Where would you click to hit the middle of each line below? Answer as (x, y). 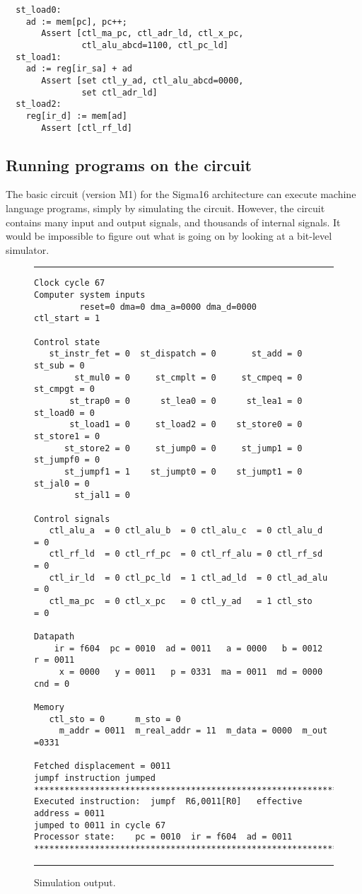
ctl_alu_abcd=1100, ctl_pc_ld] (155, 45)
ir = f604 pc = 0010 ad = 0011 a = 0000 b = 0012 (188, 648)
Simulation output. (75, 882)
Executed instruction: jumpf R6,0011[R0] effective (168, 802)
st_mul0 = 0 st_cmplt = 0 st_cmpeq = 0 (188, 377)
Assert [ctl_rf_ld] (87, 128)
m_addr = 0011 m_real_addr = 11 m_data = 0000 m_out (193, 731)
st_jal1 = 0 (103, 495)
